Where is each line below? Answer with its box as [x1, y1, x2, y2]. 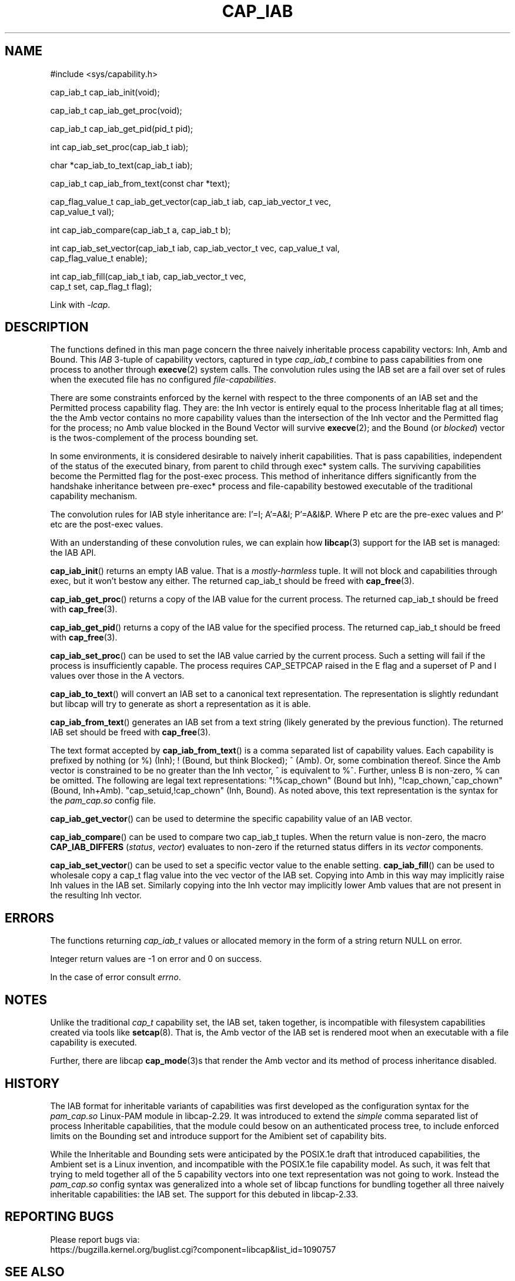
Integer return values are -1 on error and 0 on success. [50, 954, 262, 964]
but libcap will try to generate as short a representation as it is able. [50, 699, 311, 709]
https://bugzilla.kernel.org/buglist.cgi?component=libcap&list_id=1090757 [50, 1244, 336, 1255]
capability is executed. [50, 1037, 137, 1048]
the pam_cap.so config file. [50, 795, 156, 806]
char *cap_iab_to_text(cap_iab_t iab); [50, 160, 193, 170]
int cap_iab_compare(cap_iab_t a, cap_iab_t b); [50, 224, 231, 235]
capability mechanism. [50, 491, 138, 502]
